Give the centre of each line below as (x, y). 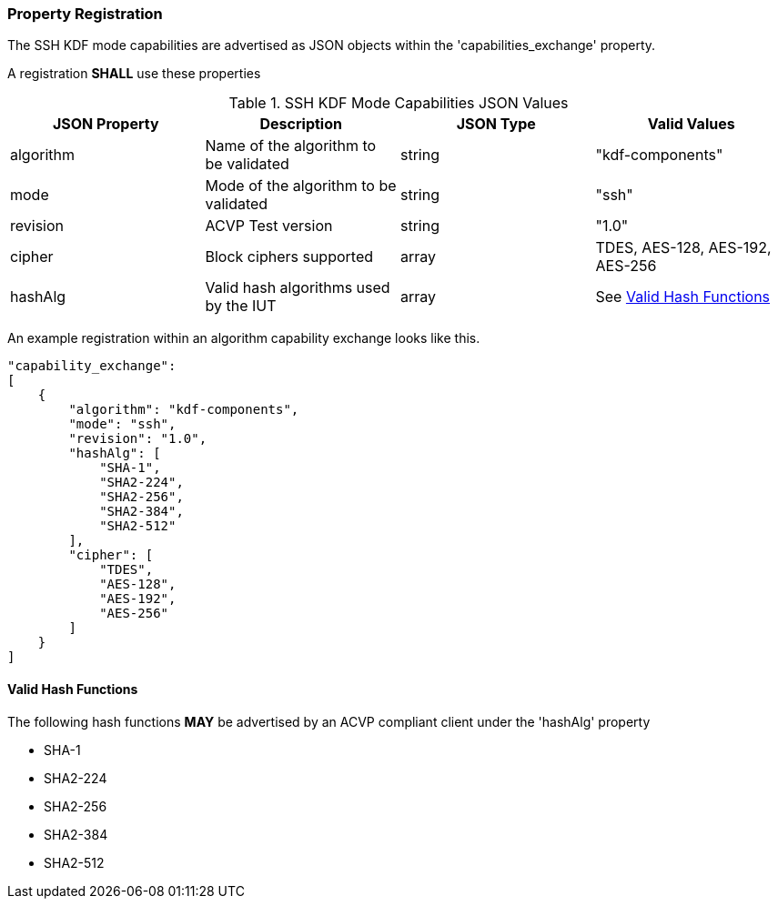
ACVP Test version (269, 226)
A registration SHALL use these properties (134, 74)
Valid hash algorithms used (298, 288)
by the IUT (241, 306)
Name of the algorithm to (291, 146)
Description (301, 124)
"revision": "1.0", (138, 439)
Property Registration (85, 14)
